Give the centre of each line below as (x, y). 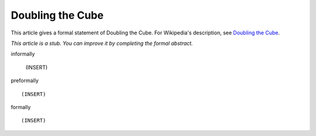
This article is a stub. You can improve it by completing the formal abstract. (102, 43)
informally (23, 54)
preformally (25, 81)
